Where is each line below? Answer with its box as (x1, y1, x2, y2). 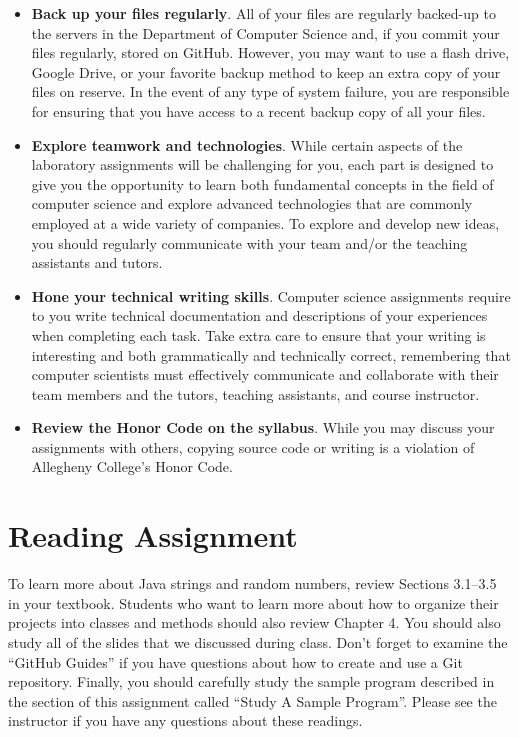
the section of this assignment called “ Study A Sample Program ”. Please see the (8, 690, 497, 711)
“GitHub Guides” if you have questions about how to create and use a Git (8, 651, 463, 672)
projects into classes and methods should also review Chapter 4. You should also (8, 612, 501, 633)
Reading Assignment (8, 515, 298, 556)
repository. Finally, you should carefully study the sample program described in (8, 671, 495, 692)
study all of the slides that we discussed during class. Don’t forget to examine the (8, 631, 508, 652)
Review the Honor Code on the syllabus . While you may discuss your (31, 417, 495, 438)
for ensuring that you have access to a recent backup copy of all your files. (31, 100, 486, 121)
